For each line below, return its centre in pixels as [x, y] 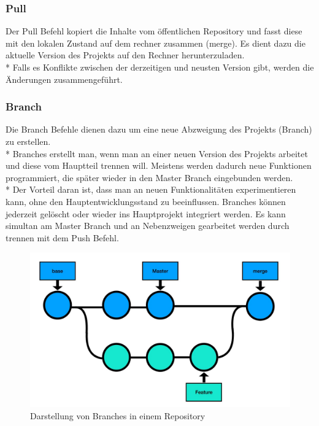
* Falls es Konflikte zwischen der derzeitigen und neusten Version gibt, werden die [160, 67]
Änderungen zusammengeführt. [64, 79]
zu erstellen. [28, 141]
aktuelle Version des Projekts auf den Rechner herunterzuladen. [125, 55]
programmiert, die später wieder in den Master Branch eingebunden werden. [149, 177]
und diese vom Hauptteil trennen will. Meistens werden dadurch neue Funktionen [159, 165]
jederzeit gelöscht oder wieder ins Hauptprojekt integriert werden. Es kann [146, 213]
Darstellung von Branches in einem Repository [118, 415]
